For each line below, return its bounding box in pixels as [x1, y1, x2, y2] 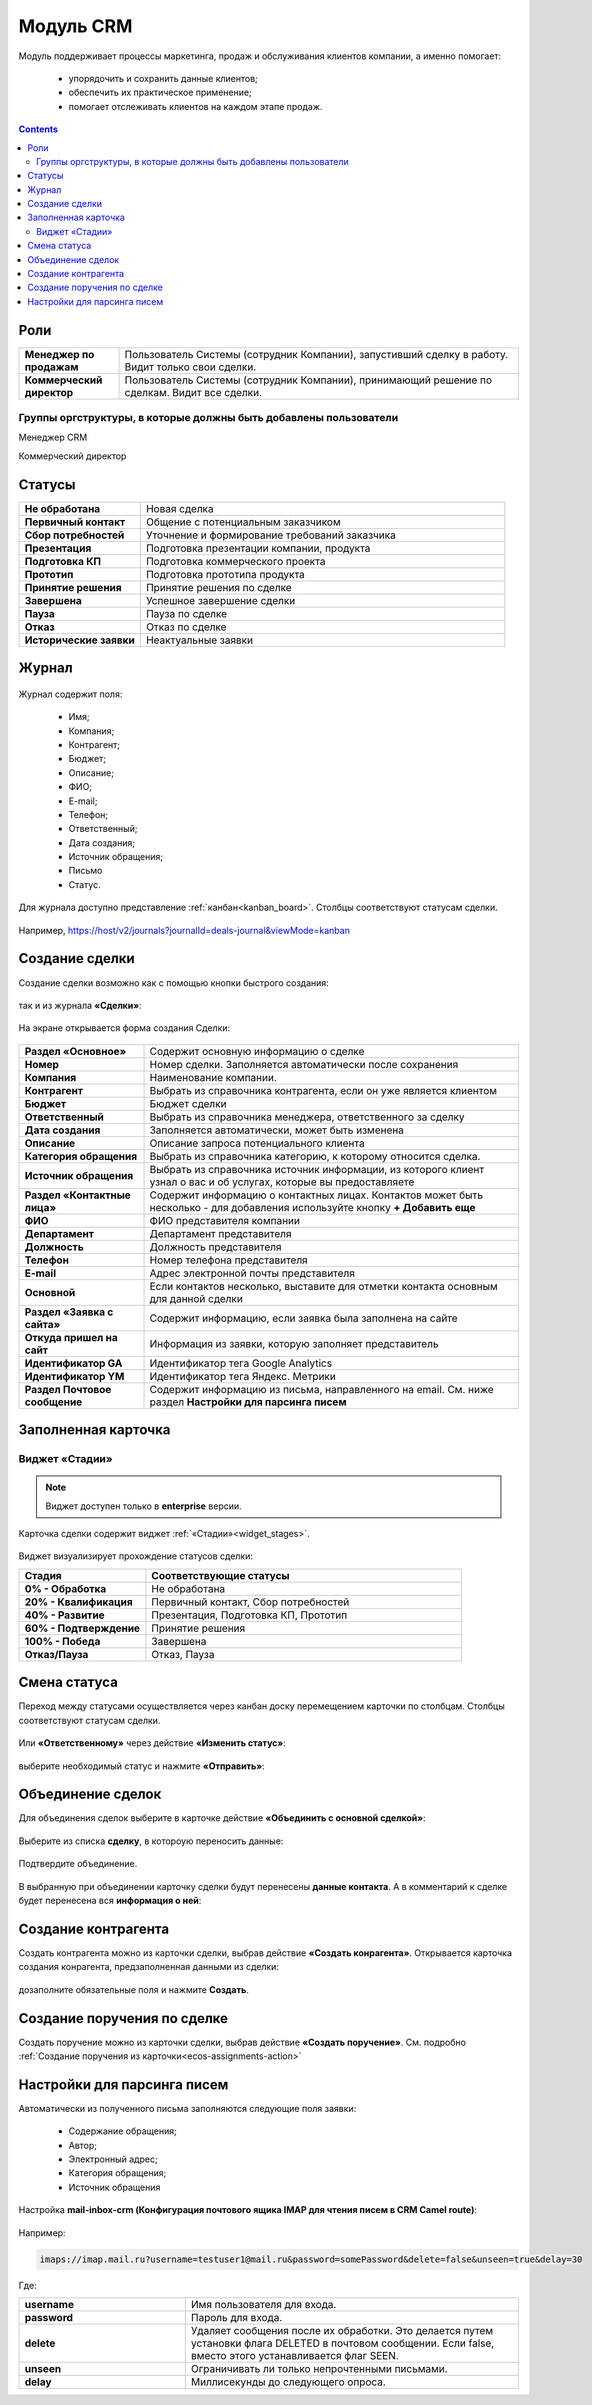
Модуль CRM [18, 15, 133, 37]
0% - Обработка [24, 1581, 107, 1595]
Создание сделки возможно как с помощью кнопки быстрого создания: [18, 976, 329, 989]
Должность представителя [149, 1240, 282, 1254]
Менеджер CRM [18, 431, 88, 444]
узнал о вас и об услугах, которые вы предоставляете [149, 1175, 415, 1189]
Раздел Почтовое [24, 1382, 112, 1396]
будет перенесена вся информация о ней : [18, 1895, 202, 1906]
